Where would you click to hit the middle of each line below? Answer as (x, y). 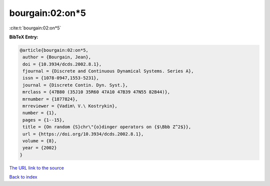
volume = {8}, (40, 141)
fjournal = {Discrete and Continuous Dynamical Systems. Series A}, (108, 71)
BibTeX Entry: (24, 37)
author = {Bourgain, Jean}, (57, 57)
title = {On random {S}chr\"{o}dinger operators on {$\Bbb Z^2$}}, (107, 127)
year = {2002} (40, 148)
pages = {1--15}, (44, 120)
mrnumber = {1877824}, (50, 99)
